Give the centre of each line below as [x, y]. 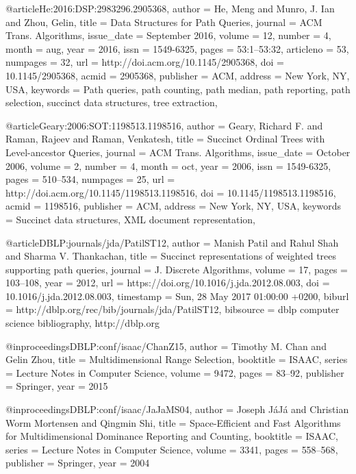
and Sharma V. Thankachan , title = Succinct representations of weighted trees [171, 256]
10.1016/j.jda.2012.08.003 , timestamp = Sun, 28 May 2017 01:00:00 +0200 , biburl [177, 296]
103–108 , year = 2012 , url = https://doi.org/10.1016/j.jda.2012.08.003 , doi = [168, 283]
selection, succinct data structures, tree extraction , [112, 102]
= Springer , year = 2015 [57, 386]
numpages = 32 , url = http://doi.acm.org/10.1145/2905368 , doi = [145, 62]
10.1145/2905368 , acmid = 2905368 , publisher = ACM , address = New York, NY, [178, 75]
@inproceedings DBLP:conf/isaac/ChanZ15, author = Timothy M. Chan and [166, 346]
